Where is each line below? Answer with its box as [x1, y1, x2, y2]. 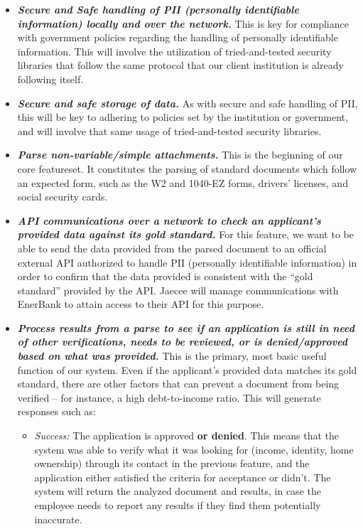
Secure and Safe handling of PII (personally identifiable [17, 2, 299, 16]
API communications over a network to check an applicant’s [17, 213, 321, 228]
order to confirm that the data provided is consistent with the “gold [17, 269, 313, 284]
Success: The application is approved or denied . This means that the [34, 428, 340, 443]
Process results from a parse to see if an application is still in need [17, 320, 354, 335]
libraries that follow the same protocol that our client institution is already [17, 58, 344, 73]
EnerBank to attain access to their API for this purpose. [17, 296, 264, 311]
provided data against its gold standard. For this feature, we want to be [17, 227, 354, 242]
